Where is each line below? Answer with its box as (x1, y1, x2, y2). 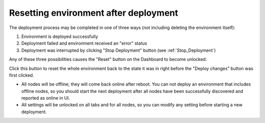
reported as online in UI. (21, 95, 70, 101)
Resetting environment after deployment (9, 7, 179, 18)
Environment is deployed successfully (21, 33, 98, 39)
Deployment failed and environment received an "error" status (21, 40, 147, 46)
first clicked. (9, 72, 34, 78)
